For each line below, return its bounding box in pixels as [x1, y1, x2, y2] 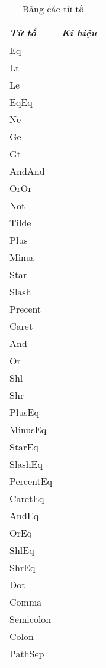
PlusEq [9, 405, 39, 419]
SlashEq [9, 457, 43, 471]
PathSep [9, 647, 44, 660]
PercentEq [9, 474, 53, 488]
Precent [9, 302, 41, 316]
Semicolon [9, 612, 52, 626]
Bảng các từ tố [22, 2, 84, 15]
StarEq [9, 440, 38, 453]
